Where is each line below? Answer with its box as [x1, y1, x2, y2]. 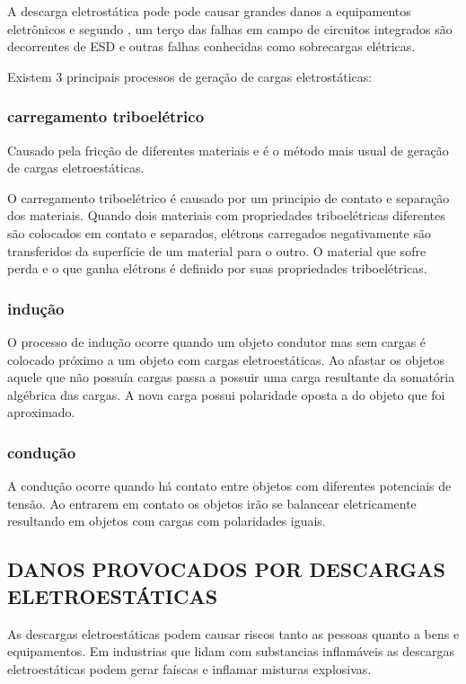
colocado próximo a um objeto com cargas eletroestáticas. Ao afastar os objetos [7, 350, 445, 369]
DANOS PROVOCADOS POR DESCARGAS [7, 555, 446, 583]
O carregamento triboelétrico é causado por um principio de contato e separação [7, 188, 450, 207]
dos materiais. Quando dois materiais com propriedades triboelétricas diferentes [7, 206, 445, 225]
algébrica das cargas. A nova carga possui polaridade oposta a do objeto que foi [7, 385, 445, 404]
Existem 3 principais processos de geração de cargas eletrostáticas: [7, 67, 373, 85]
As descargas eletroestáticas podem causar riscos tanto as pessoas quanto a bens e [7, 624, 460, 643]
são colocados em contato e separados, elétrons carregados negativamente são [7, 223, 431, 242]
